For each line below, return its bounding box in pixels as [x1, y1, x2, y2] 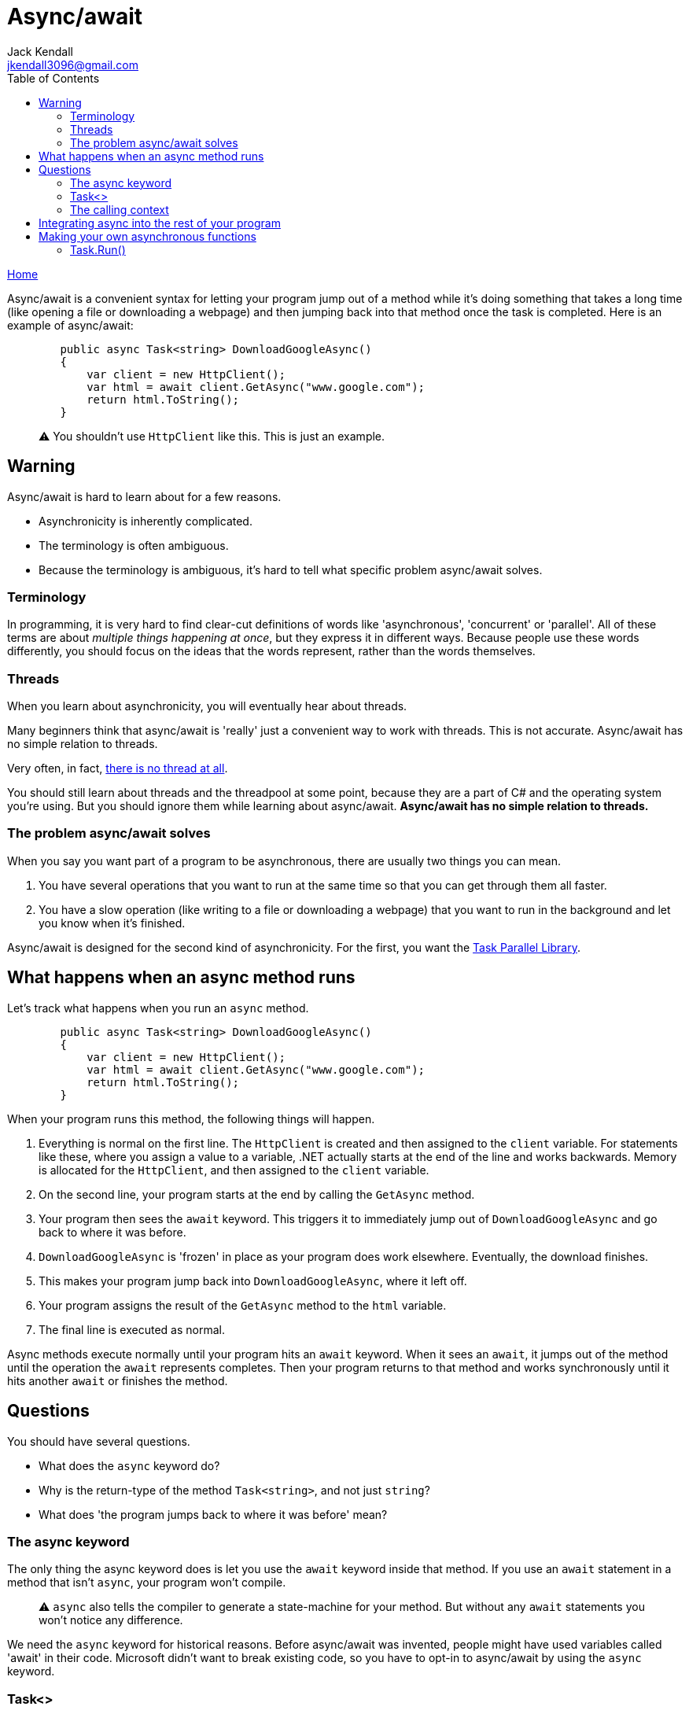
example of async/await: [7, 318, 134, 332]
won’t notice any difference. [39, 1613, 183, 1627]
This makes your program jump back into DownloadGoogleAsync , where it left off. [39, 1273, 467, 1288]
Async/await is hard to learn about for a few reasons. [7, 489, 282, 503]
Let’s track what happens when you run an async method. [7, 1001, 309, 1015]
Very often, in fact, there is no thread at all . [7, 761, 228, 776]
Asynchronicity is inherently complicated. [39, 514, 252, 528]
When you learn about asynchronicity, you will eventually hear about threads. [7, 699, 407, 713]
